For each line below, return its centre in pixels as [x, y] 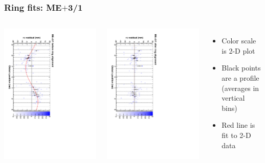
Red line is [238, 125]
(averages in [240, 88]
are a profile [240, 78]
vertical [233, 98]
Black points [241, 68]
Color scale [239, 41]
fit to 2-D [236, 135]
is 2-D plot [238, 50]
